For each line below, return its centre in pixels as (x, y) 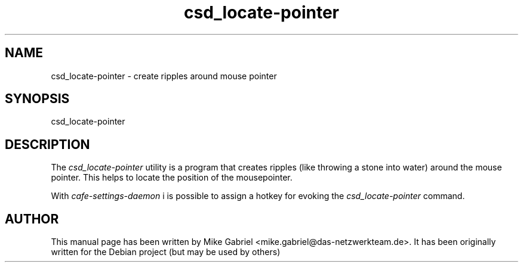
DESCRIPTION (47, 144)
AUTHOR (32, 219)
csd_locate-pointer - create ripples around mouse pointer (164, 76)
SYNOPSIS (37, 99)
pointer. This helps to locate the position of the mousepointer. (172, 178)
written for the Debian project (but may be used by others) (166, 252)
